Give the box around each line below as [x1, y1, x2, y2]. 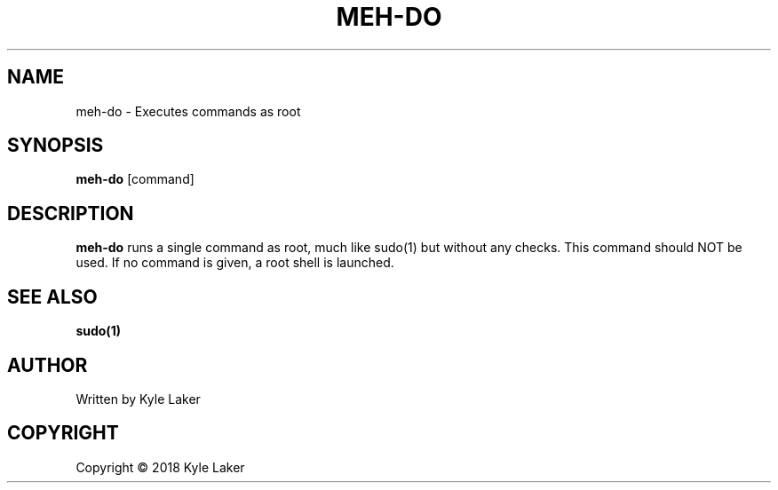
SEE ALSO [7, 285, 98, 308]
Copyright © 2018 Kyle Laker [75, 459, 245, 475]
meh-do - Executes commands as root [75, 103, 301, 119]
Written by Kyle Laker [75, 391, 201, 407]
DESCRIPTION [7, 202, 134, 225]
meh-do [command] [75, 171, 194, 187]
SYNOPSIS [7, 134, 104, 157]
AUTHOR [7, 353, 88, 376]
